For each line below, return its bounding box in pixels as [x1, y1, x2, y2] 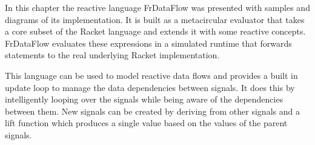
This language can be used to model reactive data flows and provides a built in [5, 69, 298, 81]
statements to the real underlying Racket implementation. [5, 49, 220, 61]
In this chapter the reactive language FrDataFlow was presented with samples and [5, 1, 310, 13]
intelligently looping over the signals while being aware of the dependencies [5, 93, 283, 106]
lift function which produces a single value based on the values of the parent [5, 116, 288, 129]
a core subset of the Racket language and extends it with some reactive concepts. [5, 25, 306, 38]
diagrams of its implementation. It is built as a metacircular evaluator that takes [5, 13, 305, 25]
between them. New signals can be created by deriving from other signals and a [5, 104, 300, 117]
